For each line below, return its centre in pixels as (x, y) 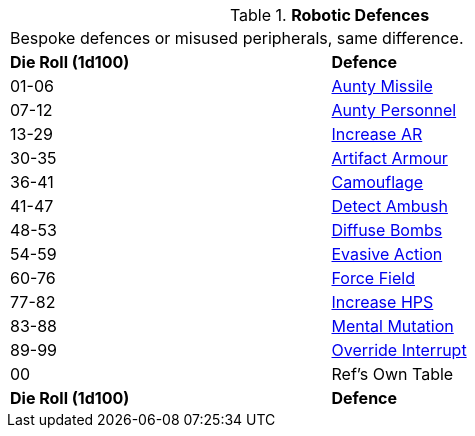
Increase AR (377, 134)
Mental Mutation (392, 326)
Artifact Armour (389, 158)
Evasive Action (387, 254)
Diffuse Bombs (387, 230)
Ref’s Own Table (392, 374)
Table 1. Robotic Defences (329, 15)
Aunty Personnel (394, 110)
